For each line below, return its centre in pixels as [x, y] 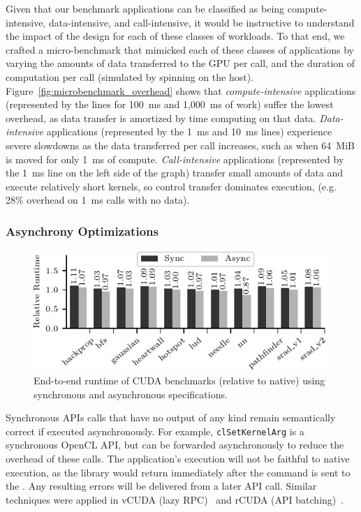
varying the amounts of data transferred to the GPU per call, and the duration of [180, 63]
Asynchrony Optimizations [82, 231]
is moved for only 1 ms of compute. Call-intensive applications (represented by [175, 159]
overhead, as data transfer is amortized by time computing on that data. [161, 118]
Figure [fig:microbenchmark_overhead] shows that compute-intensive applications [181, 90]
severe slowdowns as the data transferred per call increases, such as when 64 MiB [180, 145]
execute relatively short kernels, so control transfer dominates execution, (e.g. [171, 186]
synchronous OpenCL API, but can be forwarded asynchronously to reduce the [175, 445]
